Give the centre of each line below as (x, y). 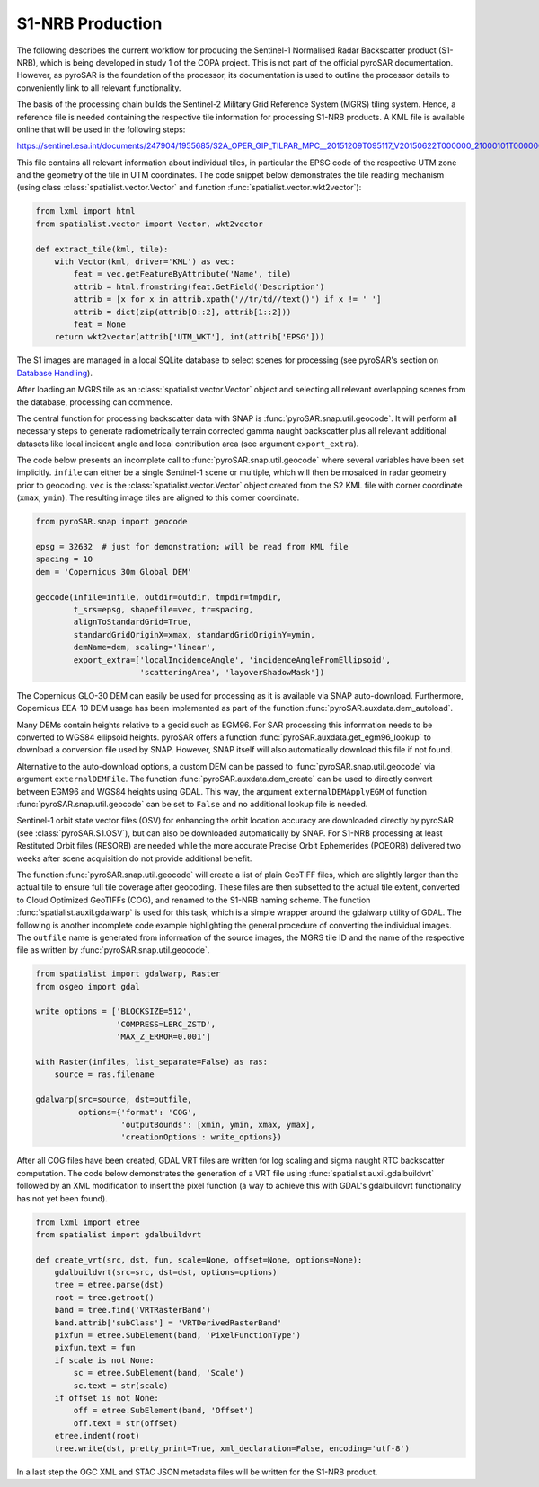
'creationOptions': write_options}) (201, 1137)
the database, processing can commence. (94, 402)
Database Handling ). (55, 373)
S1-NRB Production (89, 23)
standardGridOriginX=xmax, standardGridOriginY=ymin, (194, 634)
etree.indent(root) (97, 1436)
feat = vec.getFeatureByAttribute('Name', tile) (182, 274)
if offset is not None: (106, 1398)
